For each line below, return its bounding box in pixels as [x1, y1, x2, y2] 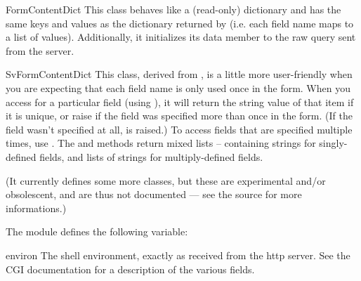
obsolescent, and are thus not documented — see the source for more [6, 187, 302, 202]
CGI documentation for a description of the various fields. [6, 261, 255, 276]
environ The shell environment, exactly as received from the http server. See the [6, 247, 350, 262]
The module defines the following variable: [6, 224, 188, 239]
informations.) [6, 200, 67, 215]
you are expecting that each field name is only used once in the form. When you [6, 80, 350, 95]
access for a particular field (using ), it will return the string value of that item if [6, 94, 354, 109]
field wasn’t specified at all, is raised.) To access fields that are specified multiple [6, 122, 353, 136]
